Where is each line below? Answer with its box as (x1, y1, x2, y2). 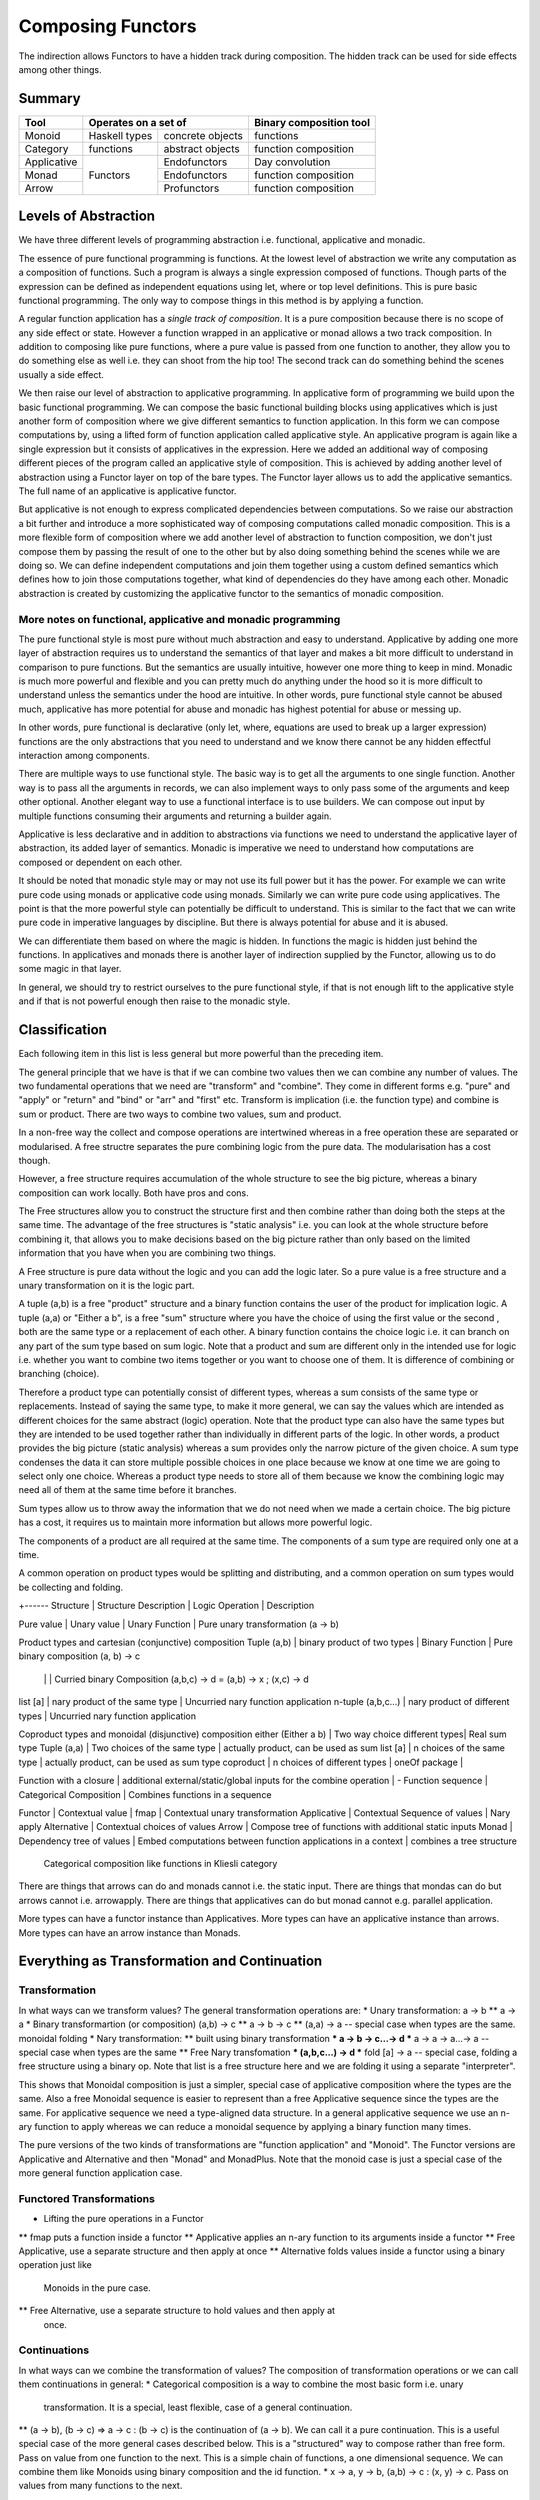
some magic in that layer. (18, 963, 122, 975)
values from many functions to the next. (18, 2480, 183, 2492)
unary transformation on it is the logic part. (18, 1280, 195, 1292)
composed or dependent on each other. (18, 856, 183, 868)
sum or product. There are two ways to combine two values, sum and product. (18, 1108, 342, 1120)
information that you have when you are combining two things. (18, 1247, 277, 1259)
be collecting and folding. (18, 1581, 124, 1593)
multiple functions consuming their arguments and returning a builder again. (18, 810, 332, 822)
